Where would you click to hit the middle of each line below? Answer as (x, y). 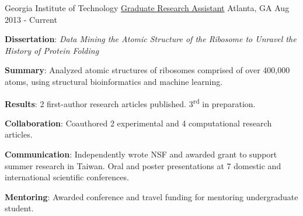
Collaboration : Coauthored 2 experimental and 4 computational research (138, 123)
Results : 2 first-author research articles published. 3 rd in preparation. (130, 102)
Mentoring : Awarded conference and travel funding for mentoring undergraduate (151, 196)
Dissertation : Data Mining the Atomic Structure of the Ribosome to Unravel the (151, 39)
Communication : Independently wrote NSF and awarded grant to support (141, 154)
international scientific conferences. (67, 177)
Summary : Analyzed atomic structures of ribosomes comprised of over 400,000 (147, 70)
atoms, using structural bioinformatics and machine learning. (114, 81)
